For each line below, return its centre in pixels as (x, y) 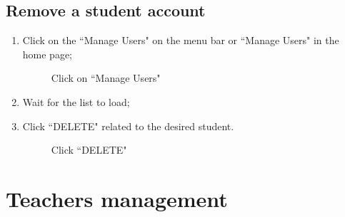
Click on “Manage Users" (106, 78)
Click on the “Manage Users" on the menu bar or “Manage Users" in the (181, 40)
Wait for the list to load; (76, 101)
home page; (47, 54)
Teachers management (117, 198)
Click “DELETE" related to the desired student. (128, 126)
